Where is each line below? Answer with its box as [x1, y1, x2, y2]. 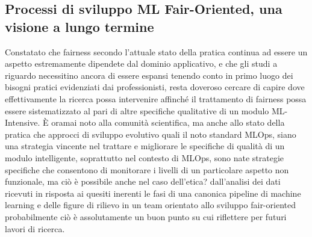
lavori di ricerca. [5, 222, 65, 235]
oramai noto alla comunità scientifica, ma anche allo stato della [51, 116, 285, 129]
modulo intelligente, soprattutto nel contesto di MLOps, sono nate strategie [5, 151, 284, 164]
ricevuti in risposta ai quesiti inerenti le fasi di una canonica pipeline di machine [5, 186, 301, 199]
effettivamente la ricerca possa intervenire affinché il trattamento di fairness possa [5, 92, 307, 105]
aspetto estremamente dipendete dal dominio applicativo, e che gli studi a [5, 57, 278, 70]
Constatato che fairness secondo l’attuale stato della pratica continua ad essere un [5, 45, 308, 58]
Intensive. [5, 116, 40, 129]
